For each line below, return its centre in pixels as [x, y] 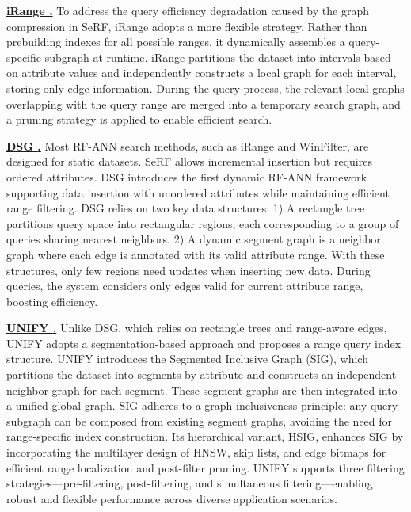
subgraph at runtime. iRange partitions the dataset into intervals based [218, 57]
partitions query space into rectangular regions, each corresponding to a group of [203, 223]
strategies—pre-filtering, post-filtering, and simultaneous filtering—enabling [190, 483]
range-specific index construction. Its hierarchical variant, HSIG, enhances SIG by [205, 436]
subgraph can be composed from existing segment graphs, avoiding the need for [200, 420]
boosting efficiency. [52, 301]
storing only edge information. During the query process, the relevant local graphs [205, 88]
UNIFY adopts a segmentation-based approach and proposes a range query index [204, 343]
